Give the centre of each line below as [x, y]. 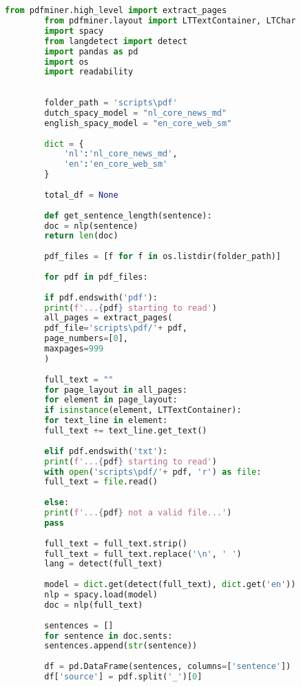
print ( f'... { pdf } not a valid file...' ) [138, 513]
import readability [89, 72]
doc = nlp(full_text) [94, 605]
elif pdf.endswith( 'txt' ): [106, 451]
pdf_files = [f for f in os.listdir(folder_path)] [163, 257]
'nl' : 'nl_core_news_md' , [121, 154]
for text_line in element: [106, 421]
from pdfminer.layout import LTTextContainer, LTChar [170, 21]
